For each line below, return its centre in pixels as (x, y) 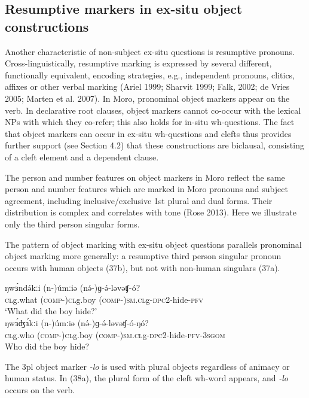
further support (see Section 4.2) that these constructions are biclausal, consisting (154, 145)
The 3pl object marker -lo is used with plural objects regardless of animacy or (147, 366)
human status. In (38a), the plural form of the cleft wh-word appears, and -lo (146, 378)
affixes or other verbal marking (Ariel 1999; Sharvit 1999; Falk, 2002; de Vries (147, 86)
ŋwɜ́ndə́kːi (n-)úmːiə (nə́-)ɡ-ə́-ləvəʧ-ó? (73, 288)
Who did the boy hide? (47, 346)
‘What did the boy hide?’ (51, 311)
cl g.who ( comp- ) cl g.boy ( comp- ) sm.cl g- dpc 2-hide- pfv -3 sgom (115, 334)
